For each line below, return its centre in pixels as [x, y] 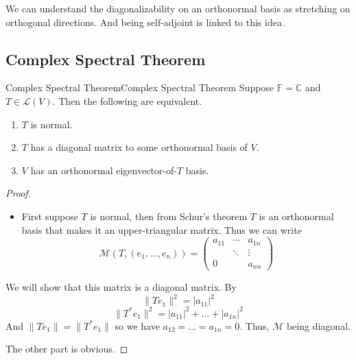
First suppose [50, 216]
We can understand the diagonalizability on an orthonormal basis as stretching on [178, 8]
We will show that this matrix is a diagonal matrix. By [121, 287]
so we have [137, 325]
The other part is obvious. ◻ [67, 349]
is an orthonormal [296, 216]
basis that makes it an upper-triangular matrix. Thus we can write [162, 229]
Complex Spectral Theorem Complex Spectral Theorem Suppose [140, 87]
